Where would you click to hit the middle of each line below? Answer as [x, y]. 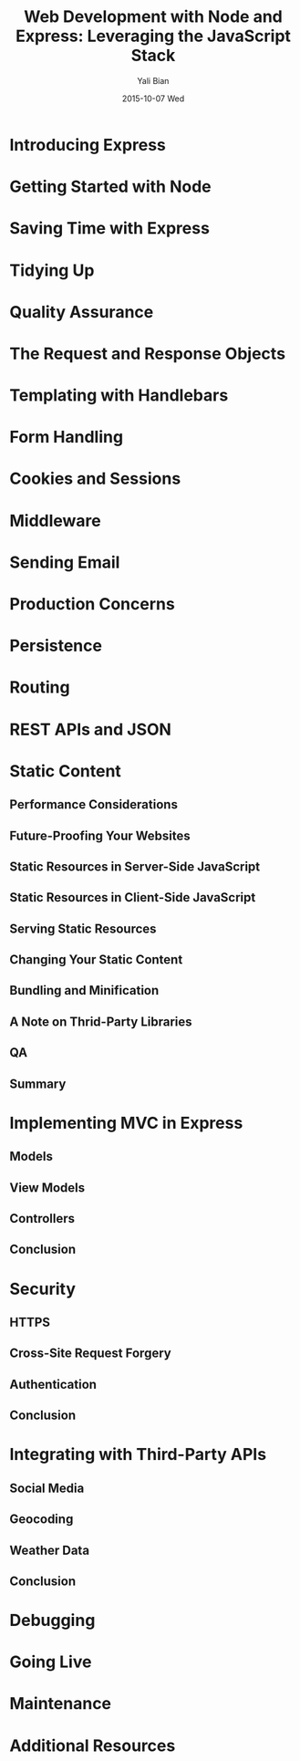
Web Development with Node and [153, 17]
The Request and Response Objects [147, 354]
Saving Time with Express [109, 229]
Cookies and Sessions [95, 479]
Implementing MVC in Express [126, 1123]
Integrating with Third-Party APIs [138, 1455]
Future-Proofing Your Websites [100, 835]
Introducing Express [88, 145]
